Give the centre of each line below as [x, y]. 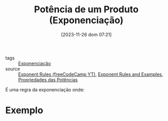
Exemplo [24, 110]
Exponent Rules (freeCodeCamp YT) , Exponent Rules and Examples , [91, 74]
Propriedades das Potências [48, 79]
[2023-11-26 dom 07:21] [86, 34]
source [13, 69]
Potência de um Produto [86, 9]
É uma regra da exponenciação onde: [45, 89]
